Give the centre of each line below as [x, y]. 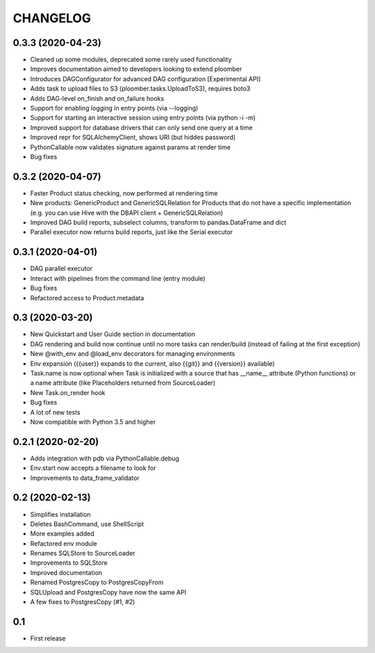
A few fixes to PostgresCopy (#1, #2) [83, 602]
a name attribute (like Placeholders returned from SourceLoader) [123, 383]
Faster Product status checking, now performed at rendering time [124, 193]
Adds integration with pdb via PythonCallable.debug [105, 458]
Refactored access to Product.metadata [87, 298]
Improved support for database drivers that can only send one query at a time [141, 127]
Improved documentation [66, 572]
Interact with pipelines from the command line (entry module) [118, 278]
